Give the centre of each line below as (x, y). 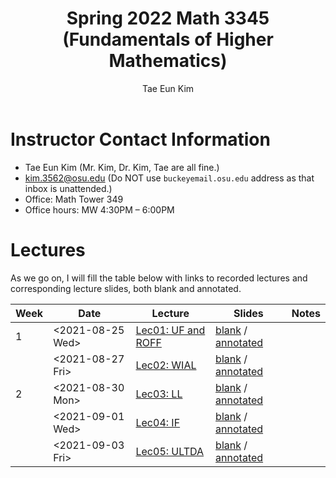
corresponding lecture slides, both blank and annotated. (126, 288)
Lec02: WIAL (166, 365)
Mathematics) (168, 61)
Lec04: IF (158, 422)
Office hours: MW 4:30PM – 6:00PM (99, 209)
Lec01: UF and (170, 330)
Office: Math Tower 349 (74, 199)
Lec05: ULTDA (170, 451)
